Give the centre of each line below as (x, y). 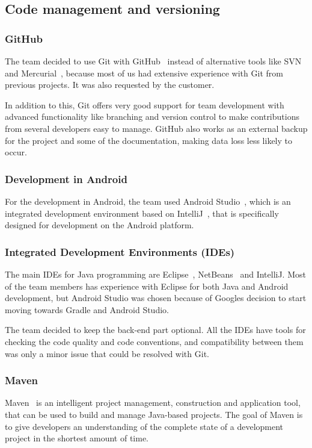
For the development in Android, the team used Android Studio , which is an (148, 201)
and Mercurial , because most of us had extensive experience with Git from (144, 73)
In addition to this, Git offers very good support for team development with (145, 104)
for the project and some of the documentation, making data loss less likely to (149, 140)
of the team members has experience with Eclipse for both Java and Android (147, 286)
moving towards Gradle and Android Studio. (87, 309)
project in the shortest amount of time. (77, 438)
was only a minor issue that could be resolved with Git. (107, 353)
